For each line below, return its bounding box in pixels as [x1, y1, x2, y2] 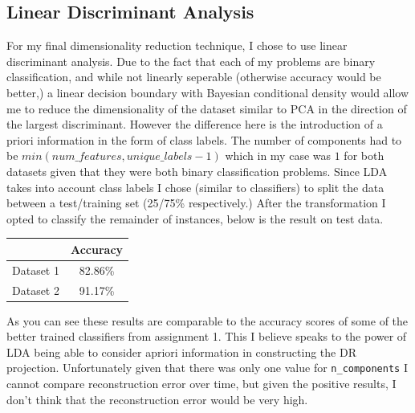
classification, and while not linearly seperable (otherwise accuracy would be [6, 68, 381, 85]
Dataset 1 [12, 261, 59, 278]
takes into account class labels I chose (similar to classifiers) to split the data [6, 178, 384, 195]
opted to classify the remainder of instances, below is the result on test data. [6, 210, 384, 227]
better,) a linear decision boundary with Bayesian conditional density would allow [6, 84, 409, 100]
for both [344, 147, 384, 164]
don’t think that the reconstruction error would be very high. [6, 391, 308, 407]
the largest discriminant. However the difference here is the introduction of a [6, 116, 383, 133]
